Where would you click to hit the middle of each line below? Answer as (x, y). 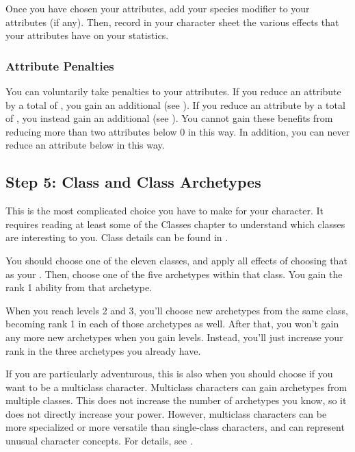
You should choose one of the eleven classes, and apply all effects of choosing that (176, 260)
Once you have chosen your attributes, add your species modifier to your (158, 8)
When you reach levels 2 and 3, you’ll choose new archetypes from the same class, (177, 310)
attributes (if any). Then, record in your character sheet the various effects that (172, 22)
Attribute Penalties (60, 65)
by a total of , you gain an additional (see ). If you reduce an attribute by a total (175, 104)
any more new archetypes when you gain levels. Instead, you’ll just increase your (174, 337)
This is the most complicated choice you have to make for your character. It (165, 211)
